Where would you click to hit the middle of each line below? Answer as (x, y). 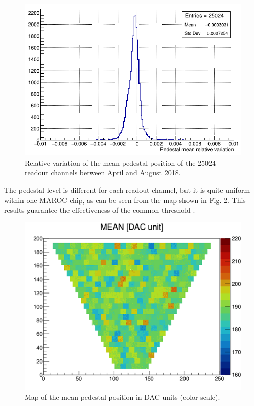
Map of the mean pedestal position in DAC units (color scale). (122, 397)
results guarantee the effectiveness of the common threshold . (100, 210)
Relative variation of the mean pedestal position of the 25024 (120, 162)
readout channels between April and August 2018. (103, 173)
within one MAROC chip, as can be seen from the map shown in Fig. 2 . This (125, 200)
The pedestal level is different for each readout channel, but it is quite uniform (127, 189)
